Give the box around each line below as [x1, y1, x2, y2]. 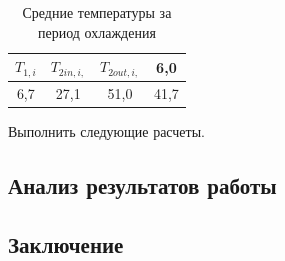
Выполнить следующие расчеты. [8, 120, 205, 141]
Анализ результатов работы [8, 169, 277, 200]
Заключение [8, 228, 124, 259]
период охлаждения [37, 21, 156, 42]
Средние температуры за [22, 2, 172, 22]
